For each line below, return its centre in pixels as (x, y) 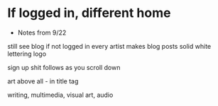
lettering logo (27, 54)
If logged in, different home (89, 13)
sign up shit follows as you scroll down (64, 67)
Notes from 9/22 (42, 33)
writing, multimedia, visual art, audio (60, 95)
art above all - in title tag (43, 81)
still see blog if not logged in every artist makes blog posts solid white (109, 46)
